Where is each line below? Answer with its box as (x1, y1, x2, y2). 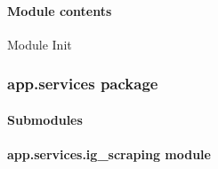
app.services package (7, 73, 158, 95)
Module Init (7, 35, 72, 53)
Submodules (7, 110, 83, 128)
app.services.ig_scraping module (7, 145, 211, 164)
